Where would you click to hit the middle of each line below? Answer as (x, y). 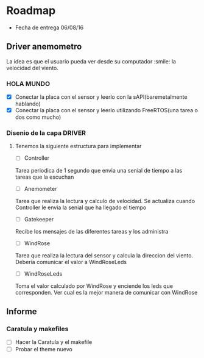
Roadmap (31, 11)
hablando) (28, 104)
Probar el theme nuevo (44, 349)
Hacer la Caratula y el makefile (54, 342)
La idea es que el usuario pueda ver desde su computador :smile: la (91, 61)
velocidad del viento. (33, 68)
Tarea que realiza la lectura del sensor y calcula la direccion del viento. (104, 255)
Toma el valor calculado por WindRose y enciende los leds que (94, 286)
